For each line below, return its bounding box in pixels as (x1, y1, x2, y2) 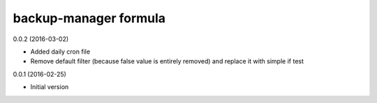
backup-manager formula (13, 10, 166, 26)
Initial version (30, 83, 69, 91)
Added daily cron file (30, 47, 91, 56)
